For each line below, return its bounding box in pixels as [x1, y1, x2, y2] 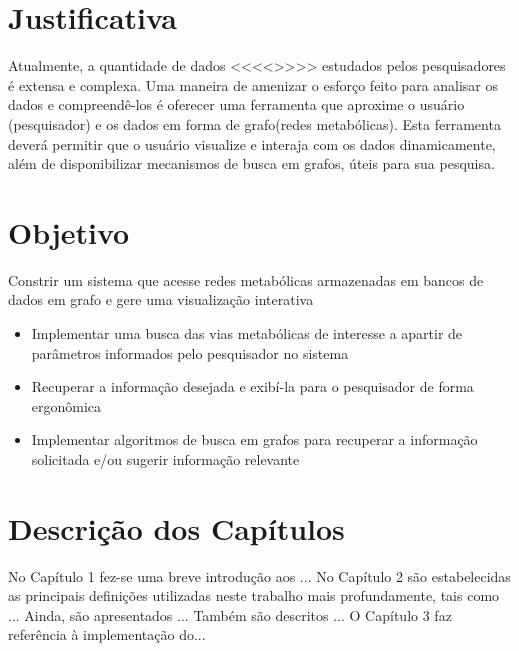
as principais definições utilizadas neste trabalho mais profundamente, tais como [8, 585, 500, 606]
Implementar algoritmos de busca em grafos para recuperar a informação [31, 429, 478, 450]
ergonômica [31, 395, 102, 416]
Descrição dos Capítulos [8, 507, 345, 548]
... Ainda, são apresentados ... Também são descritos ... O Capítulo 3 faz [8, 604, 452, 625]
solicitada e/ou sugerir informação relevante [31, 448, 300, 469]
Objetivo [8, 211, 130, 252]
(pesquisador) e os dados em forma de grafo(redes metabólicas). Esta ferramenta [8, 113, 501, 134]
